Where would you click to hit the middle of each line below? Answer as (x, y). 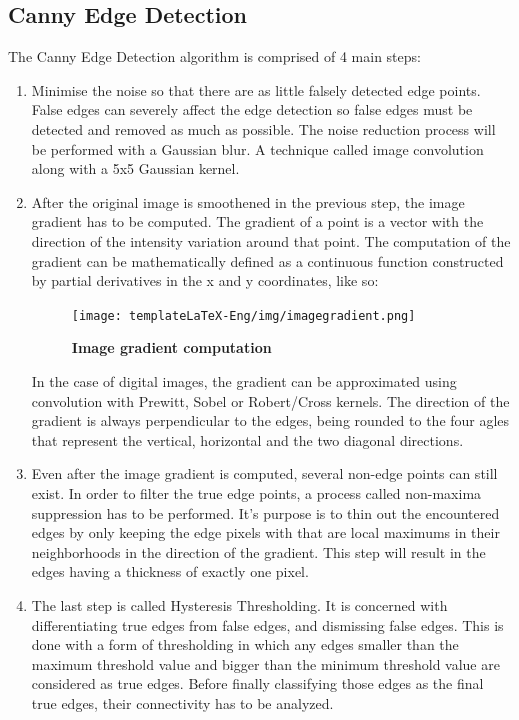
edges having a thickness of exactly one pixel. (170, 571)
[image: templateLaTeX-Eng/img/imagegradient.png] (243, 315)
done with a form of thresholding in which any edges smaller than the (245, 644)
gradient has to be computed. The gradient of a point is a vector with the (257, 221)
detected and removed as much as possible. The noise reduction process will (263, 128)
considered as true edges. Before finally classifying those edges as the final (257, 683)
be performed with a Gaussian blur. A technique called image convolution (257, 148)
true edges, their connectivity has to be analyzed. (182, 702)
